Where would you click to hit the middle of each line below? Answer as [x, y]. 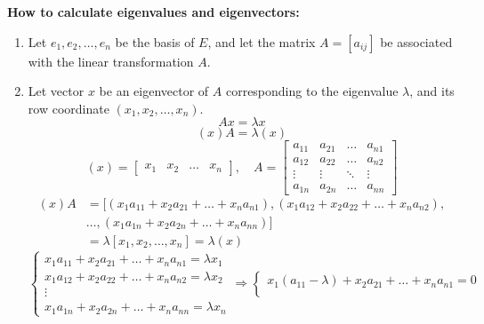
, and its [432, 91]
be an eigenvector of [154, 91]
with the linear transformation [111, 61]
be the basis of [155, 41]
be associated [416, 41]
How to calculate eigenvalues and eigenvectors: [153, 12]
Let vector [56, 91]
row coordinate [69, 108]
